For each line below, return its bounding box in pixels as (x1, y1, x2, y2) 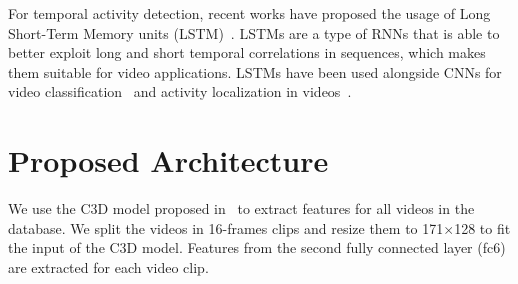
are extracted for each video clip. (8, 256, 209, 277)
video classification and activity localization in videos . (8, 81, 352, 102)
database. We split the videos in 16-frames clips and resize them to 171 (8, 217, 444, 238)
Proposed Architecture (8, 140, 329, 181)
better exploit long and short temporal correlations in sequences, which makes (8, 42, 486, 63)
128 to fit (454, 217, 511, 238)
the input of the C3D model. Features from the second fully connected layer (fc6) (8, 237, 506, 258)
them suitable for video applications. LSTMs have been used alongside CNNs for (8, 61, 502, 82)
